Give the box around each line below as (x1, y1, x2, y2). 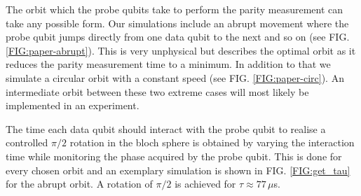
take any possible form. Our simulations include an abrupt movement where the (6, 15, 349, 30)
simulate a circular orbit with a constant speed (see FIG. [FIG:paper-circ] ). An (6, 70, 344, 85)
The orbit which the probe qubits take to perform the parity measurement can (6, 2, 343, 16)
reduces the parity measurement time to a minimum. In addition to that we (6, 57, 331, 71)
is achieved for (175, 176, 236, 191)
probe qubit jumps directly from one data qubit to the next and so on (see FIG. (6, 29, 350, 44)
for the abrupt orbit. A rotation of (6, 176, 153, 191)
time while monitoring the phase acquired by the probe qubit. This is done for (6, 148, 342, 163)
